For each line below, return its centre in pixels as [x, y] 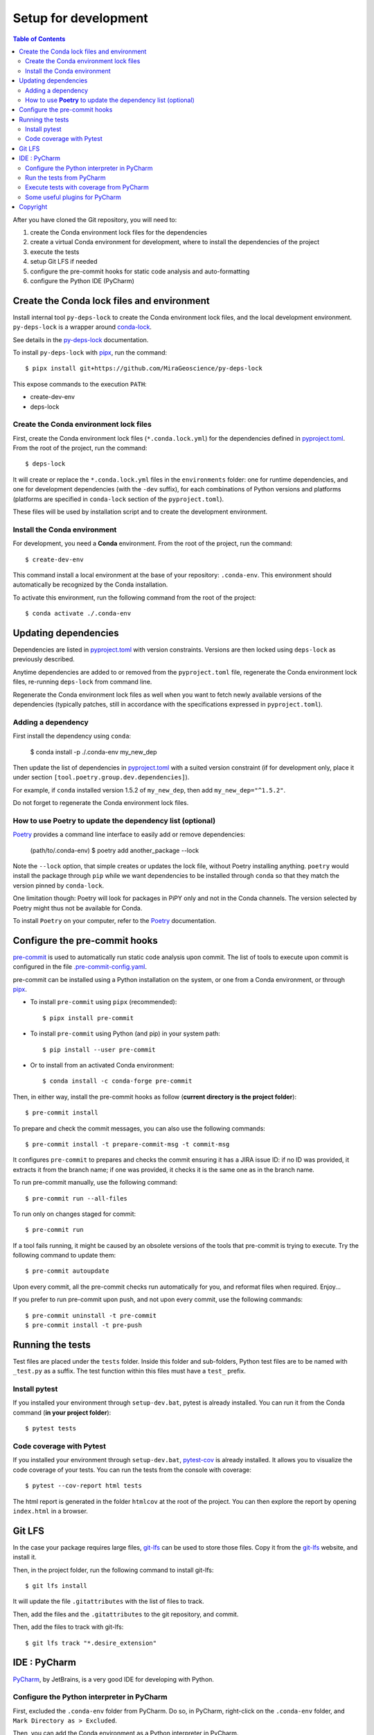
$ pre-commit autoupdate [67, 1271]
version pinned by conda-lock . [59, 886]
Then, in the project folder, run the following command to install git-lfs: [113, 1570]
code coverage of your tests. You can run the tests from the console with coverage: [132, 1470]
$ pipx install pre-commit [88, 1018]
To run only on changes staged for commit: [74, 1214]
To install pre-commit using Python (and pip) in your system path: [125, 1033]
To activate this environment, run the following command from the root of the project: [134, 598]
